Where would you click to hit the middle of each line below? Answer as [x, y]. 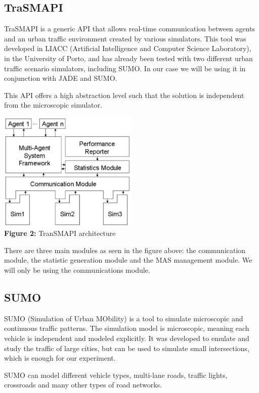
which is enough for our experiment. [60, 358]
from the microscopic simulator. [53, 105]
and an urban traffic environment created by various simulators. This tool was [125, 38]
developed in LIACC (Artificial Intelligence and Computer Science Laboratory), [128, 48]
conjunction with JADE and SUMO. [61, 78]
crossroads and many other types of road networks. [83, 385]
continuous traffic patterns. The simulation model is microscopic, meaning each [127, 328]
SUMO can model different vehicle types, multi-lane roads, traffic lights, [116, 375]
